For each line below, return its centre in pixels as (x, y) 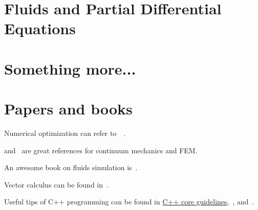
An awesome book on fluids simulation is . (71, 167)
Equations (40, 28)
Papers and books (68, 109)
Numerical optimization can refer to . (65, 133)
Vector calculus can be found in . (56, 184)
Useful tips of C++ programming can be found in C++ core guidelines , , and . (129, 202)
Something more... (70, 68)
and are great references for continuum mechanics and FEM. (101, 150)
